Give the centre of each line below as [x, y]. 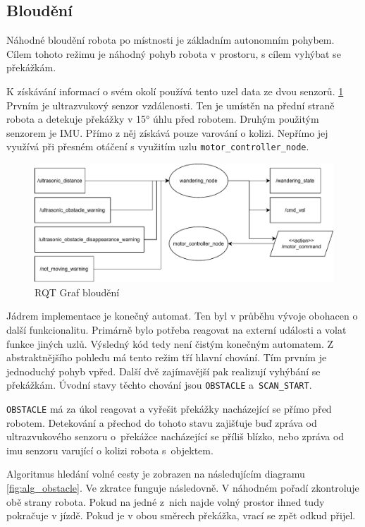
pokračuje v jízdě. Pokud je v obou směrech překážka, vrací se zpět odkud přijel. [181, 515]
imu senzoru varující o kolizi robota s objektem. [110, 450]
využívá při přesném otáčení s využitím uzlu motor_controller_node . [158, 146]
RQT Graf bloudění [77, 292]
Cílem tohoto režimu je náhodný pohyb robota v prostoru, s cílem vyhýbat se [174, 53]
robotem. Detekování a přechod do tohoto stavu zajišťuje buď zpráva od [162, 422]
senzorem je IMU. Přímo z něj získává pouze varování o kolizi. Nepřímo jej [167, 132]
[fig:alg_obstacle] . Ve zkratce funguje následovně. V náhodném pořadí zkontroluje [183, 487]
